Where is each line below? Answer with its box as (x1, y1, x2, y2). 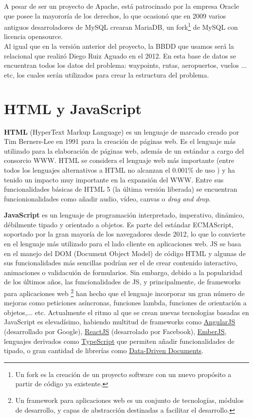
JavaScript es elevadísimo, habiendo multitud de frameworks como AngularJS (4, 317, 235, 327)
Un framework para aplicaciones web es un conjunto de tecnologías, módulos (15, 395, 244, 405)
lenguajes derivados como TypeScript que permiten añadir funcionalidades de (4, 336, 235, 346)
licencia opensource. (4, 31, 63, 41)
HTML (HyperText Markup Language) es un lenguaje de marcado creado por (4, 126, 239, 137)
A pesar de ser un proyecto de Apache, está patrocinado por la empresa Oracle (4, 1, 239, 11)
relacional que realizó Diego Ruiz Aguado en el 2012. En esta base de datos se (4, 50, 236, 60)
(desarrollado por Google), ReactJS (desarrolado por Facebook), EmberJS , (4, 326, 227, 337)
